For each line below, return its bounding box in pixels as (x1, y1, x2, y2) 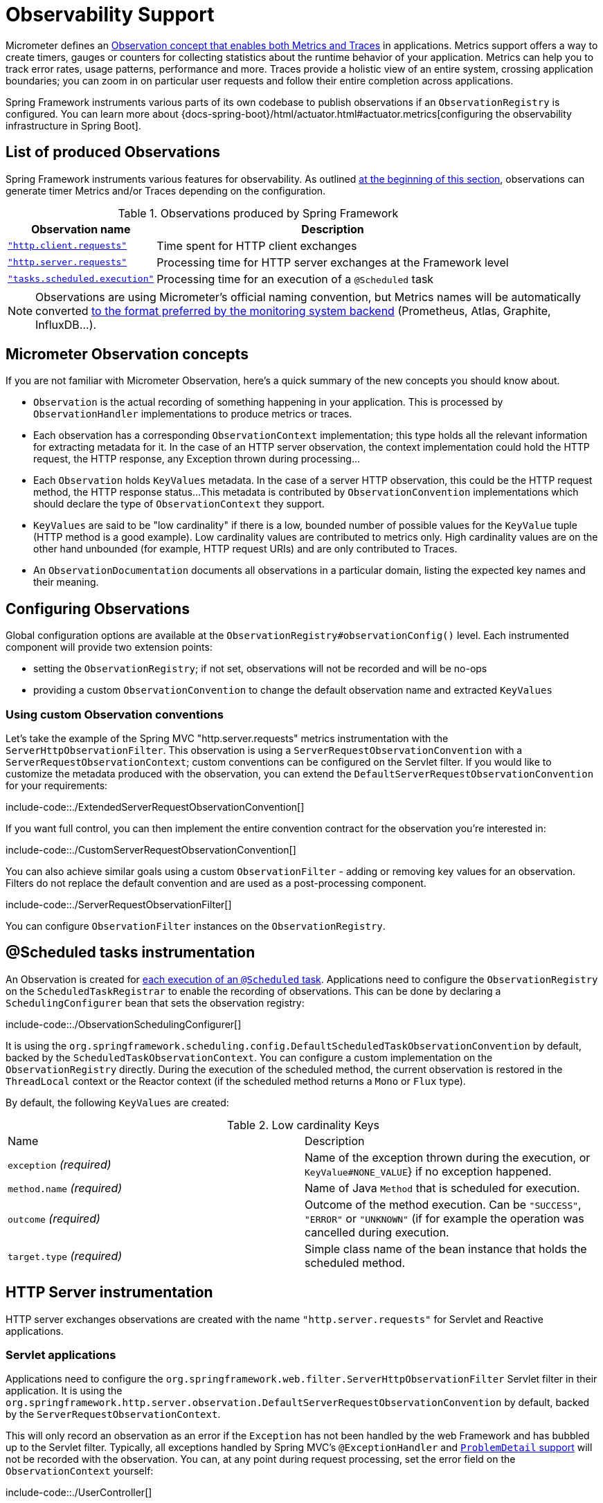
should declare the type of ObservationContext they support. (33, 498, 325, 510)
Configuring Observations (6, 600, 190, 618)
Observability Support (6, 3, 215, 26)
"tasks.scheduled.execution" (8, 273, 154, 285)
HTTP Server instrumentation (6, 1284, 213, 1302)
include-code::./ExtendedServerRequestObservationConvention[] (6, 801, 305, 813)
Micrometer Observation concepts (6, 345, 249, 363)
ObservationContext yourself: (6, 1465, 154, 1477)
